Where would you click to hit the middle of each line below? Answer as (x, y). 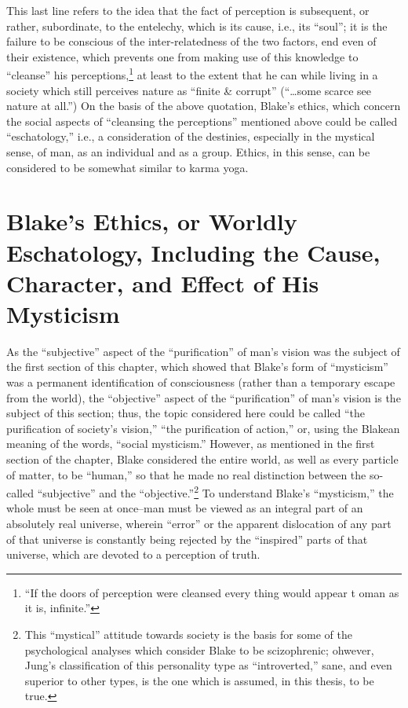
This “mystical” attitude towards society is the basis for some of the (188, 635)
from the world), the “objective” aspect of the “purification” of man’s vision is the (204, 397)
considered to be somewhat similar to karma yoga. (127, 167)
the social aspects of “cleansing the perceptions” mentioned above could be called (202, 121)
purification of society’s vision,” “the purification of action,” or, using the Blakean (203, 428)
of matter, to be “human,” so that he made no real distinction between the (186, 474)
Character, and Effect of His (163, 282)
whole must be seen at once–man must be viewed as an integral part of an (185, 508)
